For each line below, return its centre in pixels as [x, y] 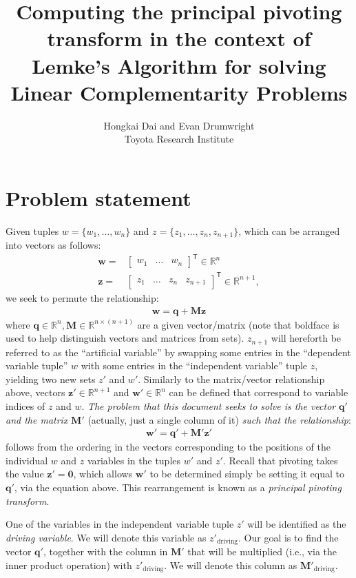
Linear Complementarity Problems [179, 92]
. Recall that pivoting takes [280, 460]
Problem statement [98, 197]
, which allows [103, 474]
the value [25, 474]
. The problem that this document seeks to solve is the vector [209, 405]
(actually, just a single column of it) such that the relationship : [219, 419]
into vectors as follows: [53, 245]
